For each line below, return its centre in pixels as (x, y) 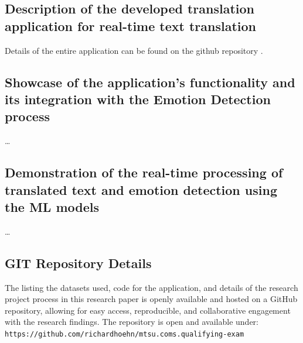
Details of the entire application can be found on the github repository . (134, 50)
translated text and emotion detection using (141, 189)
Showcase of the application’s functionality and (150, 82)
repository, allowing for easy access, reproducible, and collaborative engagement (148, 310)
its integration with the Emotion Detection (138, 99)
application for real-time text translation (131, 25)
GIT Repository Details (78, 263)
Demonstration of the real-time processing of (144, 172)
